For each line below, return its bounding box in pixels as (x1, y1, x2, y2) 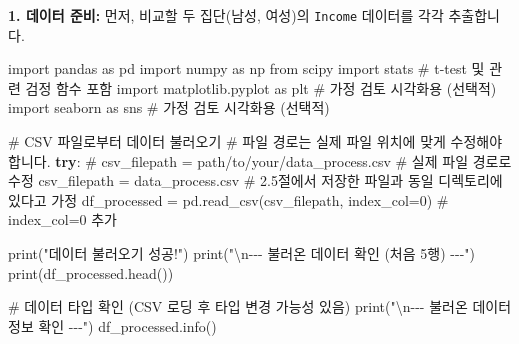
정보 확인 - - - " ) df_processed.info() (8, 315, 217, 336)
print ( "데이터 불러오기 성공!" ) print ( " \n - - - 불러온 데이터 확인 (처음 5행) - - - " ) (8, 243, 475, 263)
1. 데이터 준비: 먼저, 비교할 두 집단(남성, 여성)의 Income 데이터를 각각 (8, 5, 444, 25)
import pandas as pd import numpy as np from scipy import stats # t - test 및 (8, 58, 485, 79)
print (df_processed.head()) (8, 262, 174, 283)
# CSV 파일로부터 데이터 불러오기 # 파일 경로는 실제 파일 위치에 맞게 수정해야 (8, 131, 503, 152)
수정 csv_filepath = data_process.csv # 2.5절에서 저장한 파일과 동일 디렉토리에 (8, 170, 503, 191)
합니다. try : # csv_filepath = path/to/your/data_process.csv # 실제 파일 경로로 (8, 150, 512, 171)
